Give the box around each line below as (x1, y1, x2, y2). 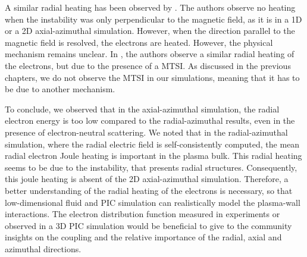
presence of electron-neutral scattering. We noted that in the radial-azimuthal (5, 126, 288, 138)
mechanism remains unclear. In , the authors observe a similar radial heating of (5, 48, 295, 60)
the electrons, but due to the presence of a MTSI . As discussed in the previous (5, 59, 291, 71)
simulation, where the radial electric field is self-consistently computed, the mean (5, 137, 300, 150)
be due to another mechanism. (5, 83, 115, 95)
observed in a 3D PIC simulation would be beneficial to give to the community (5, 219, 292, 231)
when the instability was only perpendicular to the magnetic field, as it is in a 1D (5, 12, 302, 25)
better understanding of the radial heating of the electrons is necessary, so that (5, 184, 293, 196)
